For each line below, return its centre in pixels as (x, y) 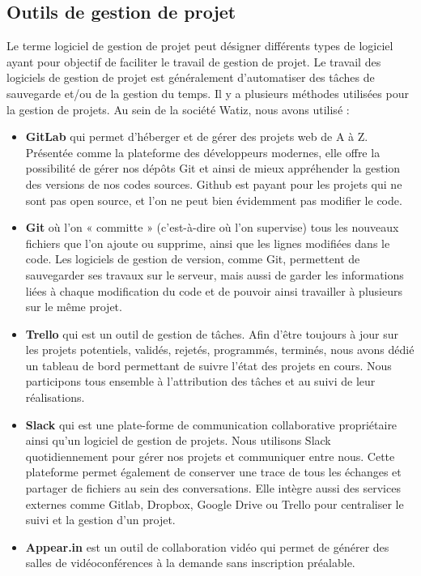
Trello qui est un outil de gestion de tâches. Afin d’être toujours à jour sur (212, 333)
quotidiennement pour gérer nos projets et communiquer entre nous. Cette (210, 456)
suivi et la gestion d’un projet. (100, 520)
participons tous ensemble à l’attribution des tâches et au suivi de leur (200, 381)
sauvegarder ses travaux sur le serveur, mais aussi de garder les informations (215, 274)
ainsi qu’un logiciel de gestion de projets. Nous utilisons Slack (178, 440)
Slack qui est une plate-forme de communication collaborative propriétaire (211, 424)
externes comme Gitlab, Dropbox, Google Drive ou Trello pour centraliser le (215, 503)
